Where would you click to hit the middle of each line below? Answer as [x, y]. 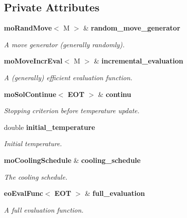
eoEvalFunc [24, 193]
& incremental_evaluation [139, 61]
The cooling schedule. [36, 176]
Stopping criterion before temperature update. [72, 110]
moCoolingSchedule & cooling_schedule [72, 160]
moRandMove [28, 28]
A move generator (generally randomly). [64, 44]
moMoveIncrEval [33, 61]
